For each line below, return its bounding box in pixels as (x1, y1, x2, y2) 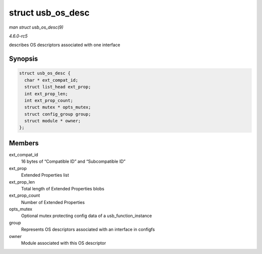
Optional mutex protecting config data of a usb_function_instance (21, 213, 152, 219)
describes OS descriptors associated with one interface (9, 42, 121, 48)
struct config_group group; (24, 111, 91, 117)
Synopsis (9, 55, 38, 63)
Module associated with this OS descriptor (21, 240, 106, 246)
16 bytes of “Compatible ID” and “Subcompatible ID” (21, 158, 126, 165)
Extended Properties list (21, 172, 69, 178)
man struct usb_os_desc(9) (9, 24, 64, 30)
